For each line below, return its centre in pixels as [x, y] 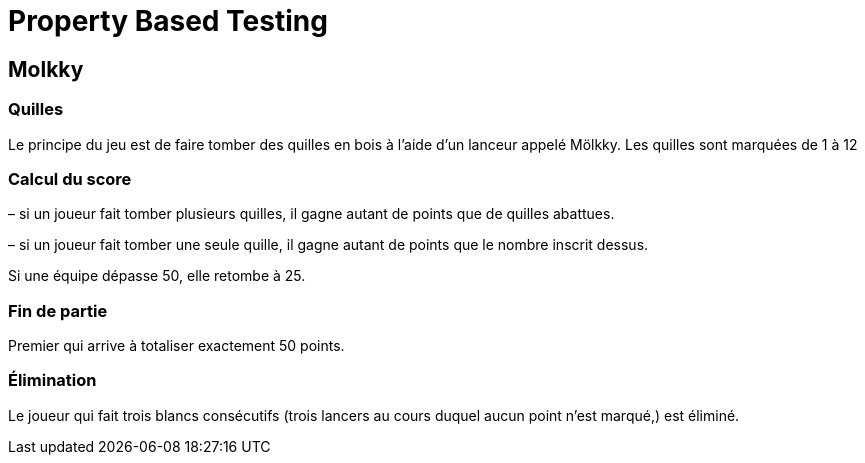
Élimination [52, 380]
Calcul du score [70, 178]
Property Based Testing [168, 21]
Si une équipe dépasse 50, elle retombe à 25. [157, 276]
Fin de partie [58, 310]
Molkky [46, 69]
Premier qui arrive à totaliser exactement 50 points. [176, 346]
